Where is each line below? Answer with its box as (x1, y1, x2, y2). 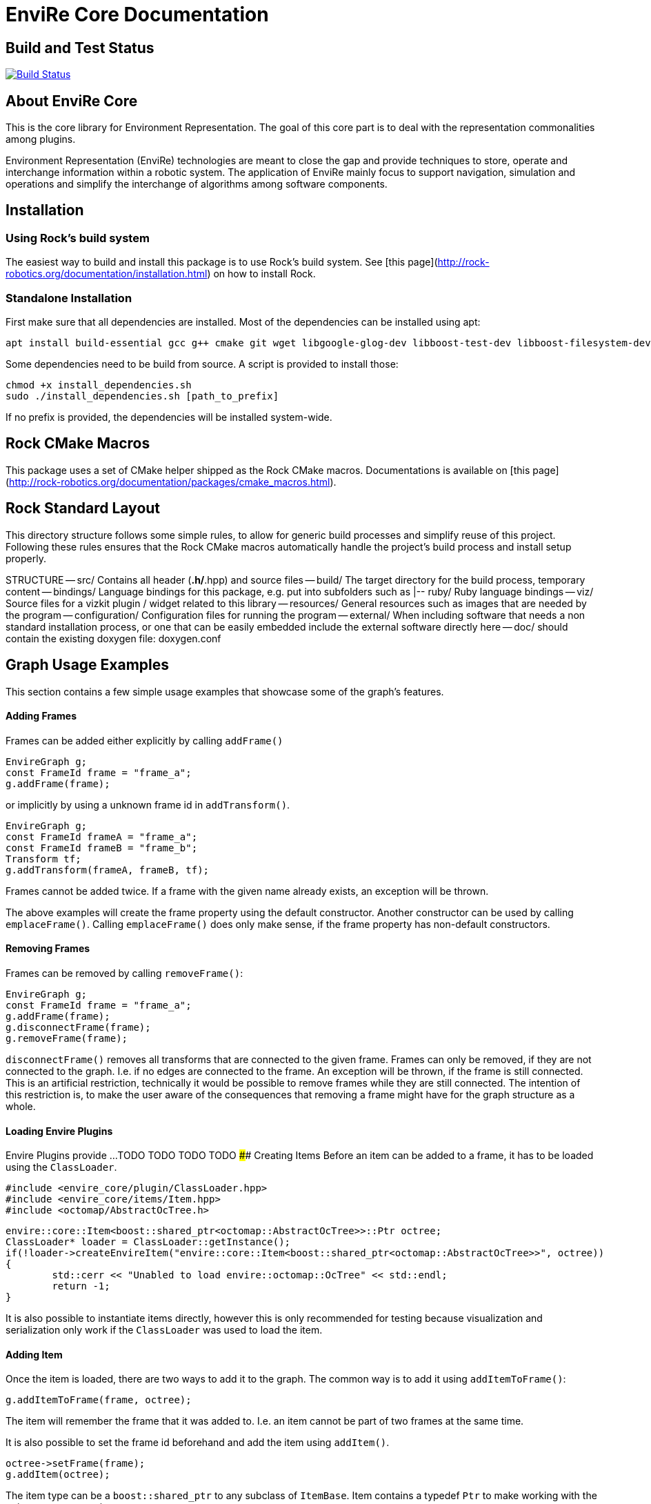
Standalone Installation (6, 290, 132, 305)
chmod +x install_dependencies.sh (6, 379, 192, 390)
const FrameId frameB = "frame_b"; (6, 842, 198, 853)
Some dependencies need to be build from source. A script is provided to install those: (6, 357, 399, 370)
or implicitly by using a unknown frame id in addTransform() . (6, 798, 290, 811)
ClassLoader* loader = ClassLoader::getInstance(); (6, 1236, 291, 1248)
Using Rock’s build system (6, 230, 150, 245)
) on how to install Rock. (207, 268, 316, 280)
